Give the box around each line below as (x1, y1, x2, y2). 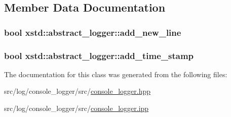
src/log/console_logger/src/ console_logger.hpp (4, 86, 151, 96)
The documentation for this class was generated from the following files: (4, 69, 227, 79)
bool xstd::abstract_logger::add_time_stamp (4, 49, 194, 62)
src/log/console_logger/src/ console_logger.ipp (4, 103, 149, 113)
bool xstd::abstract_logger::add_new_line (4, 26, 181, 38)
